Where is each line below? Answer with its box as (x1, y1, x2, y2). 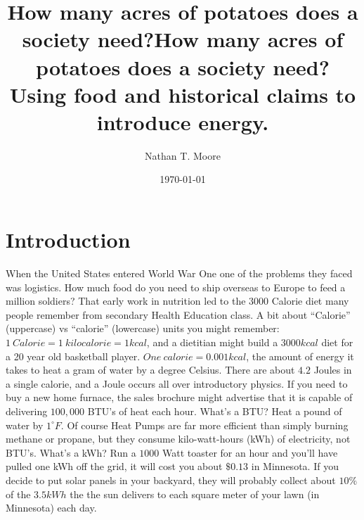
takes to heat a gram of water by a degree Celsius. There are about (6, 362, 295, 377)
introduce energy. (96, 107, 269, 136)
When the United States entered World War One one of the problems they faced (6, 266, 353, 280)
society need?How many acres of (22, 25, 344, 53)
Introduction (6, 225, 131, 254)
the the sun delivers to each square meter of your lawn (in (70, 486, 320, 501)
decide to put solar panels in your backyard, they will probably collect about (6, 472, 336, 487)
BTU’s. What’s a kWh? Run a (6, 445, 136, 459)
